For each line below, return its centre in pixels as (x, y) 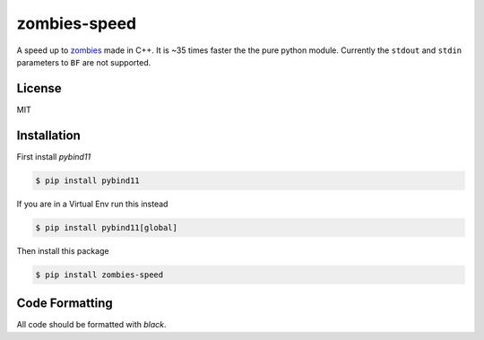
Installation (48, 135)
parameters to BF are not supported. (84, 62)
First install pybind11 (54, 156)
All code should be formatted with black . (91, 325)
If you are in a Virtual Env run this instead (92, 204)
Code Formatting (65, 304)
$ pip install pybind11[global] (107, 227)
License (39, 88)
